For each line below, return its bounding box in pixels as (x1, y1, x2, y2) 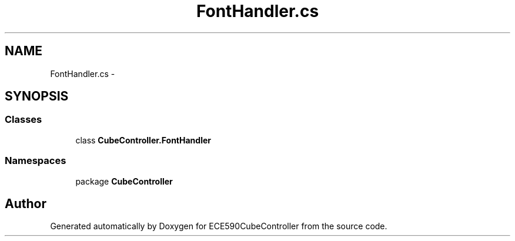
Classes (5, 113, 42, 126)
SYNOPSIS (5, 89, 69, 104)
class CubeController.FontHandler (75, 135, 211, 145)
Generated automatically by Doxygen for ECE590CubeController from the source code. (50, 221, 387, 232)
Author (5, 196, 46, 211)
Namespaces (5, 155, 66, 167)
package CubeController (75, 176, 173, 186)
